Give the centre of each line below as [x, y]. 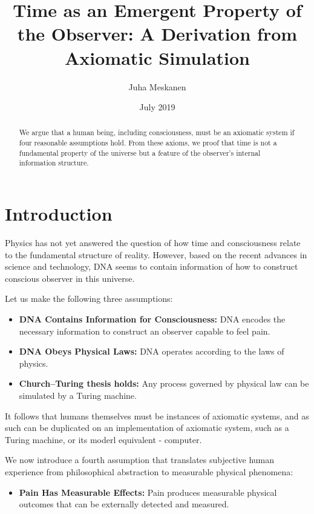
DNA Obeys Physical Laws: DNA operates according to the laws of [152, 351]
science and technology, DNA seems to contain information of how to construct [152, 266]
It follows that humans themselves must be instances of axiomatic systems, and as [157, 416]
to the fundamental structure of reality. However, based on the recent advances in [156, 254]
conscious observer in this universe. [70, 278]
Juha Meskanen [157, 86]
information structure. [54, 163]
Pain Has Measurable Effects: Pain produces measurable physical [148, 492]
